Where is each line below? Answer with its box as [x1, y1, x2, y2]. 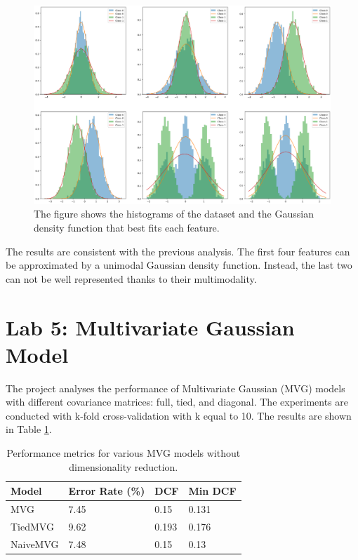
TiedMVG [11, 519, 54, 533]
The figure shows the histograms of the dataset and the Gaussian [34, 206, 314, 221]
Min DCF [188, 484, 237, 498]
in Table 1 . [6, 422, 52, 436]
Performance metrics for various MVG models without [6, 446, 241, 460]
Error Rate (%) [68, 484, 145, 498]
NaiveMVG [11, 536, 59, 551]
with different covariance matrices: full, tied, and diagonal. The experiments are [6, 394, 349, 409]
